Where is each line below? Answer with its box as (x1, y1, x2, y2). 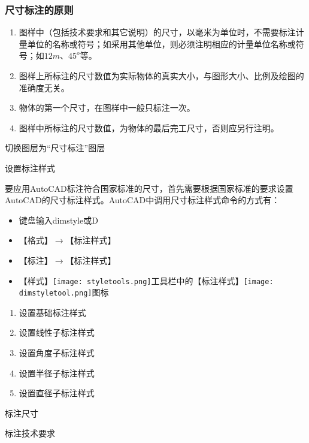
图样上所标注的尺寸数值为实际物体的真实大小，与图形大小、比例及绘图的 (19, 70, 304, 82)
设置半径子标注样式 (19, 366, 95, 379)
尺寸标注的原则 (5, 2, 74, 17)
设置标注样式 (5, 161, 55, 174)
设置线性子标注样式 (19, 326, 95, 339)
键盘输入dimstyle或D (19, 213, 98, 226)
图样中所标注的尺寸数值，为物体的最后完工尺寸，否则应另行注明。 (19, 121, 279, 134)
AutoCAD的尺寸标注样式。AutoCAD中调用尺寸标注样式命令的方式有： (5, 194, 280, 206)
